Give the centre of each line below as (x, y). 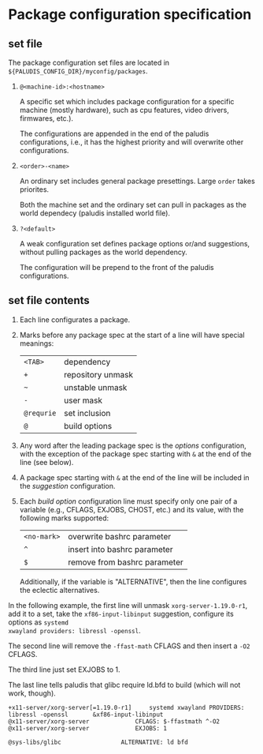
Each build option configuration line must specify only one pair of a (128, 501)
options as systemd (39, 622)
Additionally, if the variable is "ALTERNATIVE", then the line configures (133, 581)
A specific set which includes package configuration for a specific (127, 101)
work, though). (32, 693)
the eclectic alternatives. (59, 590)
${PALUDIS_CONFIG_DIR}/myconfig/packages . (78, 71)
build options (88, 426)
